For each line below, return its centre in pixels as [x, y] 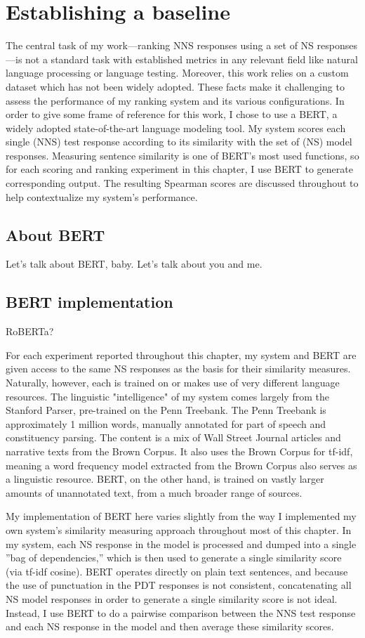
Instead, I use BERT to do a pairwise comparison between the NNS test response [181, 612]
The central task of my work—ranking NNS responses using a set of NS [160, 45]
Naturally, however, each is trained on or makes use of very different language [173, 383]
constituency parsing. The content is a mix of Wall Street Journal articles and [173, 437]
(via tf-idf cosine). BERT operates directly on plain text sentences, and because [177, 571]
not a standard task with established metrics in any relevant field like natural [192, 59]
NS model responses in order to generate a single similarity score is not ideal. [172, 598]
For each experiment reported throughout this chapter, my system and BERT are [181, 354]
